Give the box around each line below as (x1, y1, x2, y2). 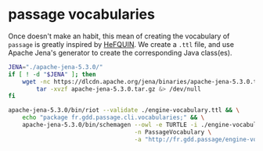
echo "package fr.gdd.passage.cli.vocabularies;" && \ (22, 113, 205, 122)
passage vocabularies (8, 5, 155, 23)
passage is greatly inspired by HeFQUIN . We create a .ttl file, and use (8, 39, 235, 49)
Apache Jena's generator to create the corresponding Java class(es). (8, 48, 232, 57)
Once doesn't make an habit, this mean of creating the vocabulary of (8, 31, 230, 41)
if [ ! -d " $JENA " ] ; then (8, 70, 96, 78)
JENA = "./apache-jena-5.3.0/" (8, 63, 103, 71)
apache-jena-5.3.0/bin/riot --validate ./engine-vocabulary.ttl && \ (8, 106, 240, 114)
